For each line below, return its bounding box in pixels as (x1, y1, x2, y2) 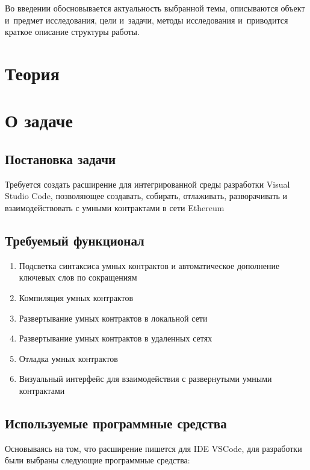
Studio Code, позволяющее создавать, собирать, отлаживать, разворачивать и (5, 189, 288, 202)
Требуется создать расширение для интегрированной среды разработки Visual (5, 177, 290, 190)
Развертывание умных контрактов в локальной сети (19, 311, 208, 324)
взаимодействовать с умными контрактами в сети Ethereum (5, 201, 225, 214)
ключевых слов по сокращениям (19, 271, 137, 284)
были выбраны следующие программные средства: (5, 454, 190, 466)
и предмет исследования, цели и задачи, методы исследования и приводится (5, 13, 288, 26)
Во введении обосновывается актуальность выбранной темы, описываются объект (5, 2, 305, 14)
